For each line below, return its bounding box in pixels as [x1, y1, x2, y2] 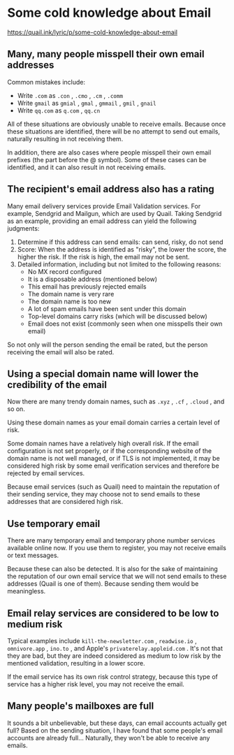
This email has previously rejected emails [27, 282, 147, 291]
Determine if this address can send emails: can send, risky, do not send [17, 238, 224, 246]
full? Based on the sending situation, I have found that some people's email [7, 726, 224, 735]
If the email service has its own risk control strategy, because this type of [7, 673, 219, 681]
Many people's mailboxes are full [7, 700, 154, 712]
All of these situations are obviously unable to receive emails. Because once [7, 120, 226, 128]
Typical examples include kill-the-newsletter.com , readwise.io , [7, 637, 197, 645]
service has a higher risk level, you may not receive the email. [7, 680, 185, 688]
